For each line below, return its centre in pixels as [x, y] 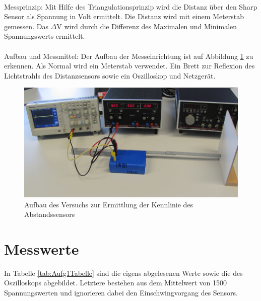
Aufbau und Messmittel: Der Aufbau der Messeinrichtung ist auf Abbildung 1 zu [129, 56]
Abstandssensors [50, 214]
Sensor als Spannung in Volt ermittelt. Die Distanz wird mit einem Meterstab [124, 16]
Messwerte [42, 248]
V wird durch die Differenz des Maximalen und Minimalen [147, 26]
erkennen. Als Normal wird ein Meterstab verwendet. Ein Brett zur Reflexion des [129, 66]
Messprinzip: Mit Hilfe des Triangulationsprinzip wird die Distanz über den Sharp [131, 6]
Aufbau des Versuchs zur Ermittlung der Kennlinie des [109, 204]
